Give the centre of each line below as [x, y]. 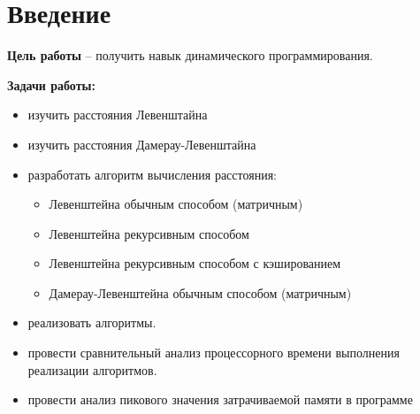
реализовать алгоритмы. [92, 322]
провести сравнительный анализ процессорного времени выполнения [214, 353]
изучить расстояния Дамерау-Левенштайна [142, 144]
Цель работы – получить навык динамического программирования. [190, 55]
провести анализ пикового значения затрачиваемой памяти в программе [220, 399]
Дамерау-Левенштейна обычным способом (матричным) [200, 292]
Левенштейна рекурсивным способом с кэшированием [195, 263]
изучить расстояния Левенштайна [118, 115]
